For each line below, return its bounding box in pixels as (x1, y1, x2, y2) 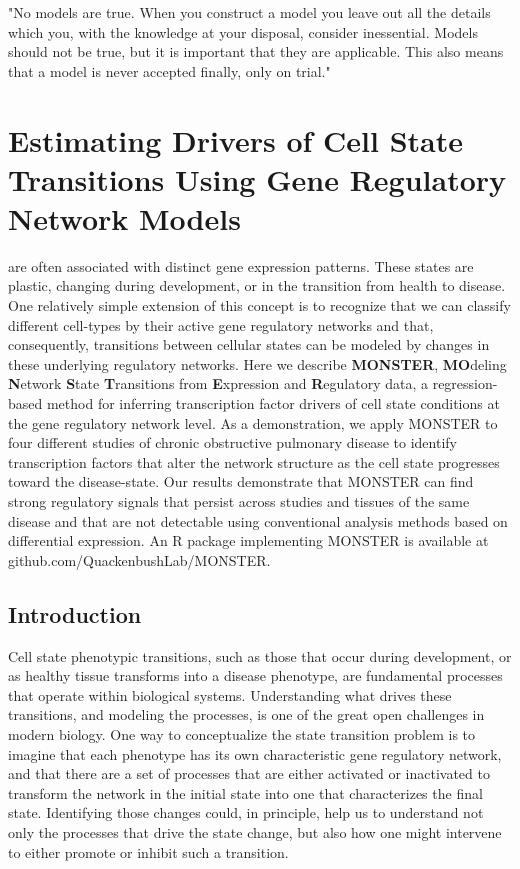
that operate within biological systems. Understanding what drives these (8, 684, 452, 705)
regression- (432, 373, 498, 394)
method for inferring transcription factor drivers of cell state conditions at (46, 393, 500, 414)
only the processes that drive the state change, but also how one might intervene (8, 821, 502, 842)
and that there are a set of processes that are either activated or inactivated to (8, 763, 490, 784)
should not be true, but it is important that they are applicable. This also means (8, 41, 504, 62)
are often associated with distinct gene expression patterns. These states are (8, 255, 474, 276)
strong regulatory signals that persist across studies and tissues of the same (8, 491, 470, 511)
